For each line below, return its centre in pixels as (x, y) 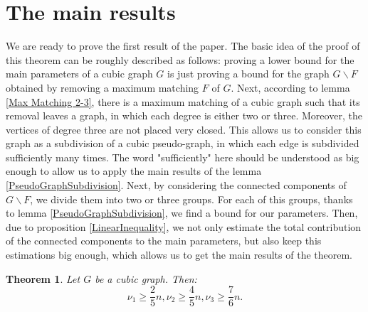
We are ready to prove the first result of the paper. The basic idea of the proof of (183, 46)
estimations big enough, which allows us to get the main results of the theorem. (179, 255)
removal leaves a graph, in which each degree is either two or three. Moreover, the (184, 115)
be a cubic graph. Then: (146, 278)
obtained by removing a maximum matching (102, 87)
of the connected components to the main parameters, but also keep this (164, 241)
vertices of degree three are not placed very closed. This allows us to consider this (184, 129)
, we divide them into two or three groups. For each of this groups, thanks (191, 199)
